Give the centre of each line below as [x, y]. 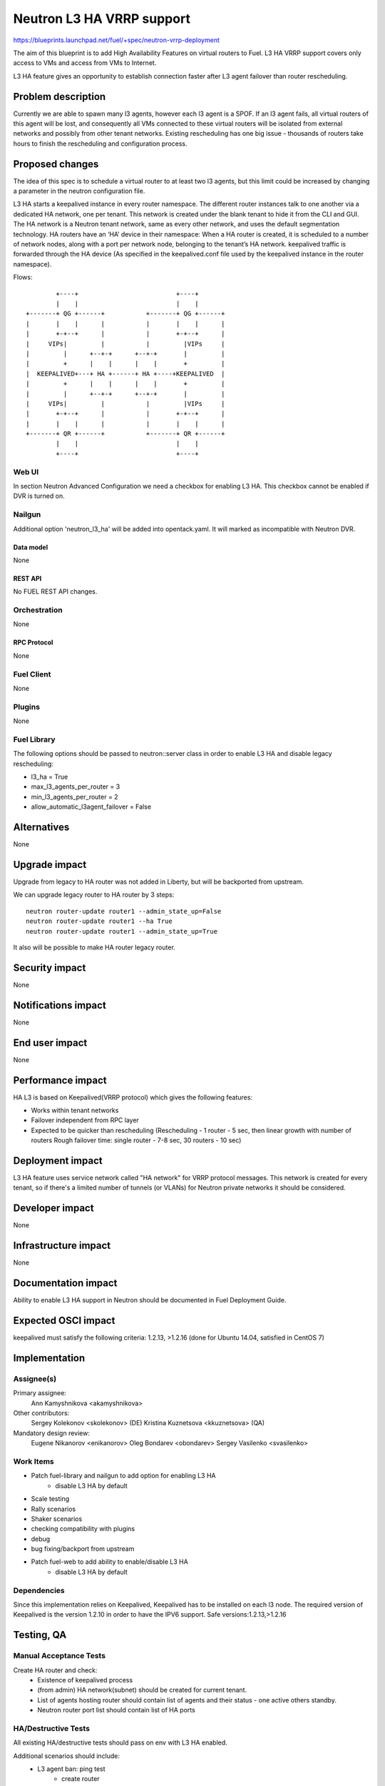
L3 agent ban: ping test [72, 1769]
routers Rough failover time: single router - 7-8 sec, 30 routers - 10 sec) [136, 1140]
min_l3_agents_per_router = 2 [75, 797]
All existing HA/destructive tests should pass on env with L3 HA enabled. [120, 1742]
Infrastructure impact [62, 1246]
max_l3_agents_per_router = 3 [76, 787]
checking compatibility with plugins [83, 1529]
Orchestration [38, 610]
